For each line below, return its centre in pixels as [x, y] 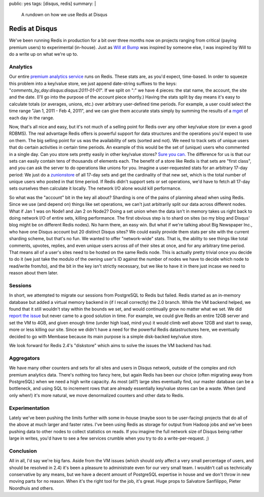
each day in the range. [32, 118]
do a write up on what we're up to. [44, 54]
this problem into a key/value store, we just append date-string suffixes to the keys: [93, 83]
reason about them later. [34, 273]
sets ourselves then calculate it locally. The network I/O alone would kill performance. [95, 188]
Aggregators [24, 358]
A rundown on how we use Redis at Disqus [64, 15]
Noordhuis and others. [32, 488]
